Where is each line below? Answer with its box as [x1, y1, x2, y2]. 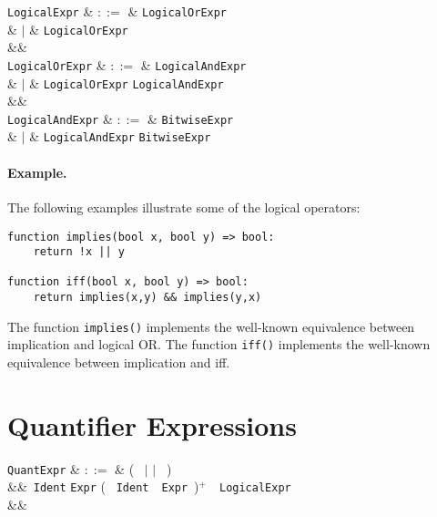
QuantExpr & [7, 459, 80, 478]
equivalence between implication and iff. [7, 353, 230, 372]
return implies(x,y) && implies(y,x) [33, 291, 262, 305]
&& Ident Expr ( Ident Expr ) [7, 477, 199, 496]
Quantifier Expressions [7, 406, 297, 443]
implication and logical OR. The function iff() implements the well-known [7, 335, 431, 354]
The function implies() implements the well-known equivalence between [7, 316, 415, 336]
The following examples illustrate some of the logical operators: [7, 197, 361, 216]
